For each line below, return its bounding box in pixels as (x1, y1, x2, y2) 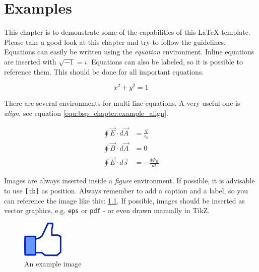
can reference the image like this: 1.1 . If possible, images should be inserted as (4, 195, 245, 206)
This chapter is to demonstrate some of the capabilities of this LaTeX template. (4, 27, 250, 37)
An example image (24, 258, 82, 268)
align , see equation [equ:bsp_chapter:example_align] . (4, 107, 168, 118)
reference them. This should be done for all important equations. (4, 66, 204, 77)
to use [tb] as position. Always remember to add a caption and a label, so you (4, 185, 248, 195)
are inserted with (4, 56, 56, 66)
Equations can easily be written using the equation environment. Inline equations (4, 46, 254, 57)
